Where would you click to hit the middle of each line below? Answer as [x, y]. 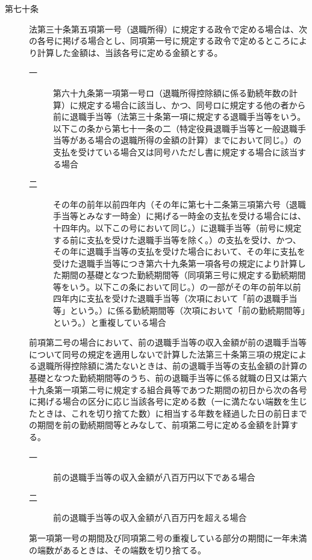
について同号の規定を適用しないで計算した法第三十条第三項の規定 [160, 354]
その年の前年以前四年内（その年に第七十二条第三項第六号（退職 [179, 204]
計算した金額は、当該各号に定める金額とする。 [130, 52]
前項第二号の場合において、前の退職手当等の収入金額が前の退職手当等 [168, 342]
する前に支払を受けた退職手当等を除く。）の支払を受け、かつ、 [177, 239]
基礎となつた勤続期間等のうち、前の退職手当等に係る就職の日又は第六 [168, 378]
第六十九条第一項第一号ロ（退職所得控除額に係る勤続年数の [171, 92]
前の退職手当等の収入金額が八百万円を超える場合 [150, 518]
